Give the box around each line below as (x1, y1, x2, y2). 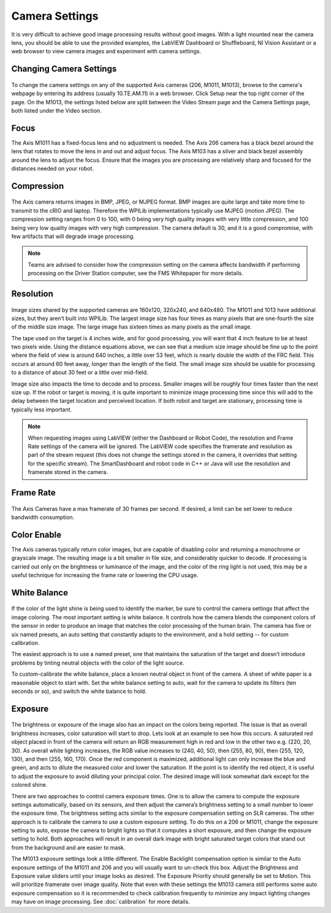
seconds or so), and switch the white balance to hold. (11, 687, 147, 695)
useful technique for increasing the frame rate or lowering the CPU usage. (11, 571, 199, 579)
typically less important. (11, 405, 72, 413)
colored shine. (11, 781, 48, 789)
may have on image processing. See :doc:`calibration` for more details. (11, 898, 190, 906)
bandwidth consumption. (11, 513, 75, 521)
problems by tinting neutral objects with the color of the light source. (11, 659, 185, 667)
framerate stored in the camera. (28, 468, 108, 476)
